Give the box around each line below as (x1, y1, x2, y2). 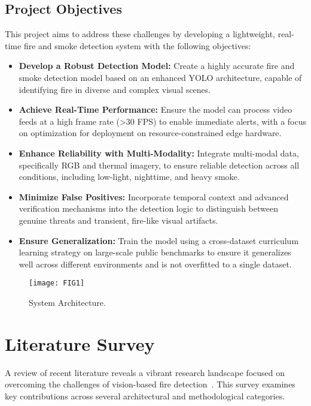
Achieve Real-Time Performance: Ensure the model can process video (19, 103, 292, 116)
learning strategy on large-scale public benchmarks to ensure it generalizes (19, 246, 291, 258)
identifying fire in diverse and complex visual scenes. (19, 83, 211, 95)
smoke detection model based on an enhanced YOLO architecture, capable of (19, 71, 302, 83)
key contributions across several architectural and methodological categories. (5, 389, 285, 402)
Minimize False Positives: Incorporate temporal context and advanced (19, 190, 289, 203)
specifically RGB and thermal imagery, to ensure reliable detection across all (19, 158, 300, 171)
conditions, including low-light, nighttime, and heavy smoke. (19, 170, 240, 183)
